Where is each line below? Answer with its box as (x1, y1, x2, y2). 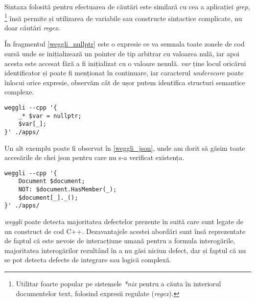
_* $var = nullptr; (18, 112, 82, 119)
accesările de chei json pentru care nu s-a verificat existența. (4, 152, 185, 163)
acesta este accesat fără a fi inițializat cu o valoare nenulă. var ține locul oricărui (4, 58, 246, 68)
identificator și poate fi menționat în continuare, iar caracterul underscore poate (4, 68, 244, 78)
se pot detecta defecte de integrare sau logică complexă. (4, 255, 171, 265)
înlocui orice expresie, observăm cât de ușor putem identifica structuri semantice (4, 77, 245, 87)
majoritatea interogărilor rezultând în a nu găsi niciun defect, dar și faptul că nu (4, 245, 246, 255)
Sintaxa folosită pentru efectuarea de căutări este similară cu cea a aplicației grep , (4, 1, 250, 11)
